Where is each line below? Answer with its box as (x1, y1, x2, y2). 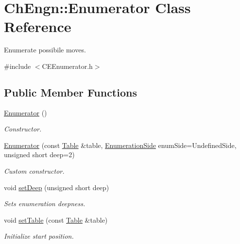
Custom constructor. (4, 166, 65, 176)
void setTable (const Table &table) (4, 214, 108, 225)
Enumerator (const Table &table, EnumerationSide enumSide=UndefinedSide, (4, 140, 237, 150)
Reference (4, 16, 71, 36)
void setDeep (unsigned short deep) (4, 182, 109, 192)
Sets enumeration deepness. (4, 198, 86, 209)
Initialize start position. (4, 231, 74, 241)
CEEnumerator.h (42, 61, 93, 71)
